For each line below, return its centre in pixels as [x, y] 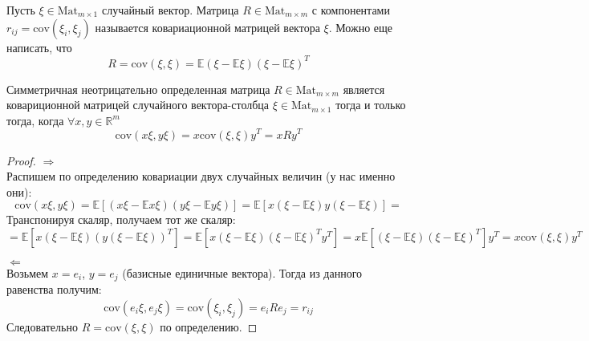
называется [122, 27]
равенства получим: [54, 289]
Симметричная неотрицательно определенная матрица [138, 89]
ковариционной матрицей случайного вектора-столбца [138, 105]
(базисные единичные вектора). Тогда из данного [242, 272]
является [364, 89]
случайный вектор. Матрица [170, 10]
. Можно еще [361, 27]
